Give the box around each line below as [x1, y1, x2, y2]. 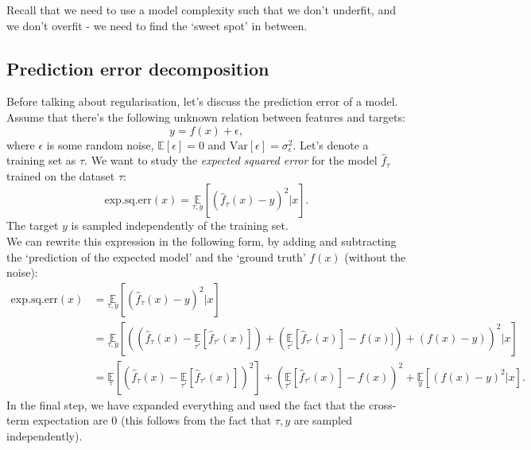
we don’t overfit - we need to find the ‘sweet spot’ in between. [6, 17, 308, 33]
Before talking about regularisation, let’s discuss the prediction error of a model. [6, 93, 398, 110]
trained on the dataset [6, 167, 115, 184]
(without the [344, 248, 406, 265]
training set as [6, 152, 76, 169]
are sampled [293, 412, 352, 429]
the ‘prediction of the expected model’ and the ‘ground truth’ [6, 248, 306, 265]
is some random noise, [46, 136, 154, 153]
